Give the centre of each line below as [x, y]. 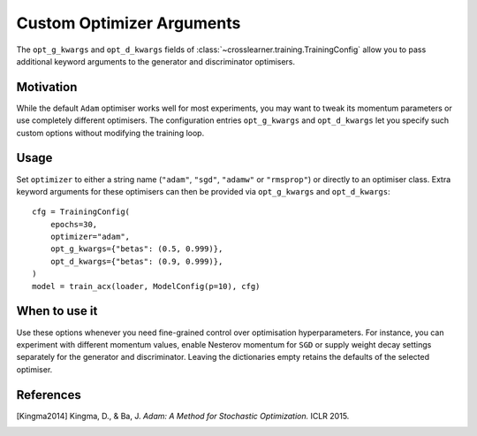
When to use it [57, 311]
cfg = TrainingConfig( [81, 212]
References [49, 395]
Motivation [47, 87]
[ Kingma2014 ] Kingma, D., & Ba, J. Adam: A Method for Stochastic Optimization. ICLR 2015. [183, 416]
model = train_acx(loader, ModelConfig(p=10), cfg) [146, 286]
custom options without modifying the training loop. [110, 133]
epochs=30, [74, 224]
